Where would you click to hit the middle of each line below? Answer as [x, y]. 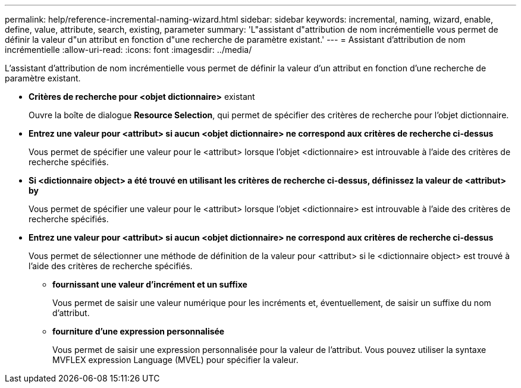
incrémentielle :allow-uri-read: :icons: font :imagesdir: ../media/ [128, 50]
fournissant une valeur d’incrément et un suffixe [150, 284]
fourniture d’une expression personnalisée [139, 331]
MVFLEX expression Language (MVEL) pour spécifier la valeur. [175, 360]
